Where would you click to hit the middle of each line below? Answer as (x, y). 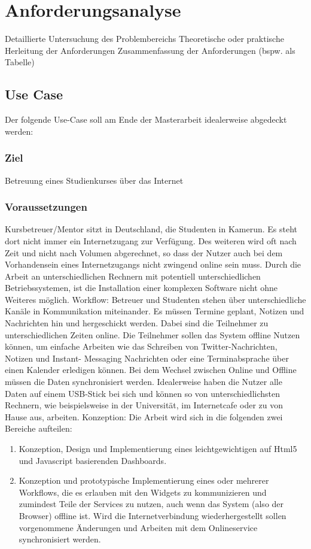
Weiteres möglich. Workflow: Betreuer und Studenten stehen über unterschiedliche (155, 299)
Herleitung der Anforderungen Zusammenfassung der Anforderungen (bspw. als (150, 50)
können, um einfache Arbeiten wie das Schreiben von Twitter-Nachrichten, (141, 346)
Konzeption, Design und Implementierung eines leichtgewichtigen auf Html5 (158, 449)
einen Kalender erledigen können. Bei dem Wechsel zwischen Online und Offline (151, 370)
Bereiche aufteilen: (39, 428)
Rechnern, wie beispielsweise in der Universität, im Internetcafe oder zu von (144, 405)
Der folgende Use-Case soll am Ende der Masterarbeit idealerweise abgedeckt (146, 119)
